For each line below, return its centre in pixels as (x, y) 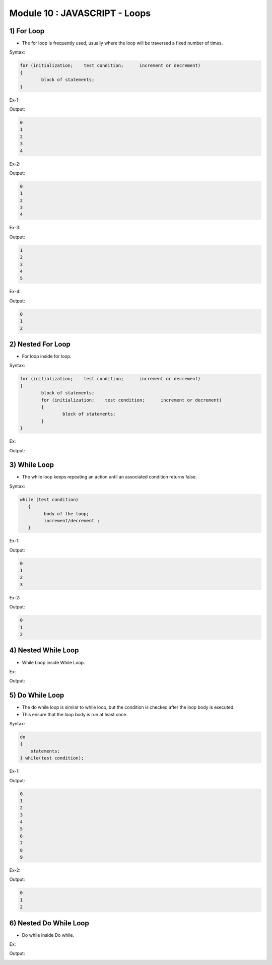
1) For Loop (27, 31)
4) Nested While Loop (44, 650)
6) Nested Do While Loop (49, 923)
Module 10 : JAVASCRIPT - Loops (80, 13)
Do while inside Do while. (48, 935)
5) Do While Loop (37, 695)
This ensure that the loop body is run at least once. (75, 714)
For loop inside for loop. (47, 356)
